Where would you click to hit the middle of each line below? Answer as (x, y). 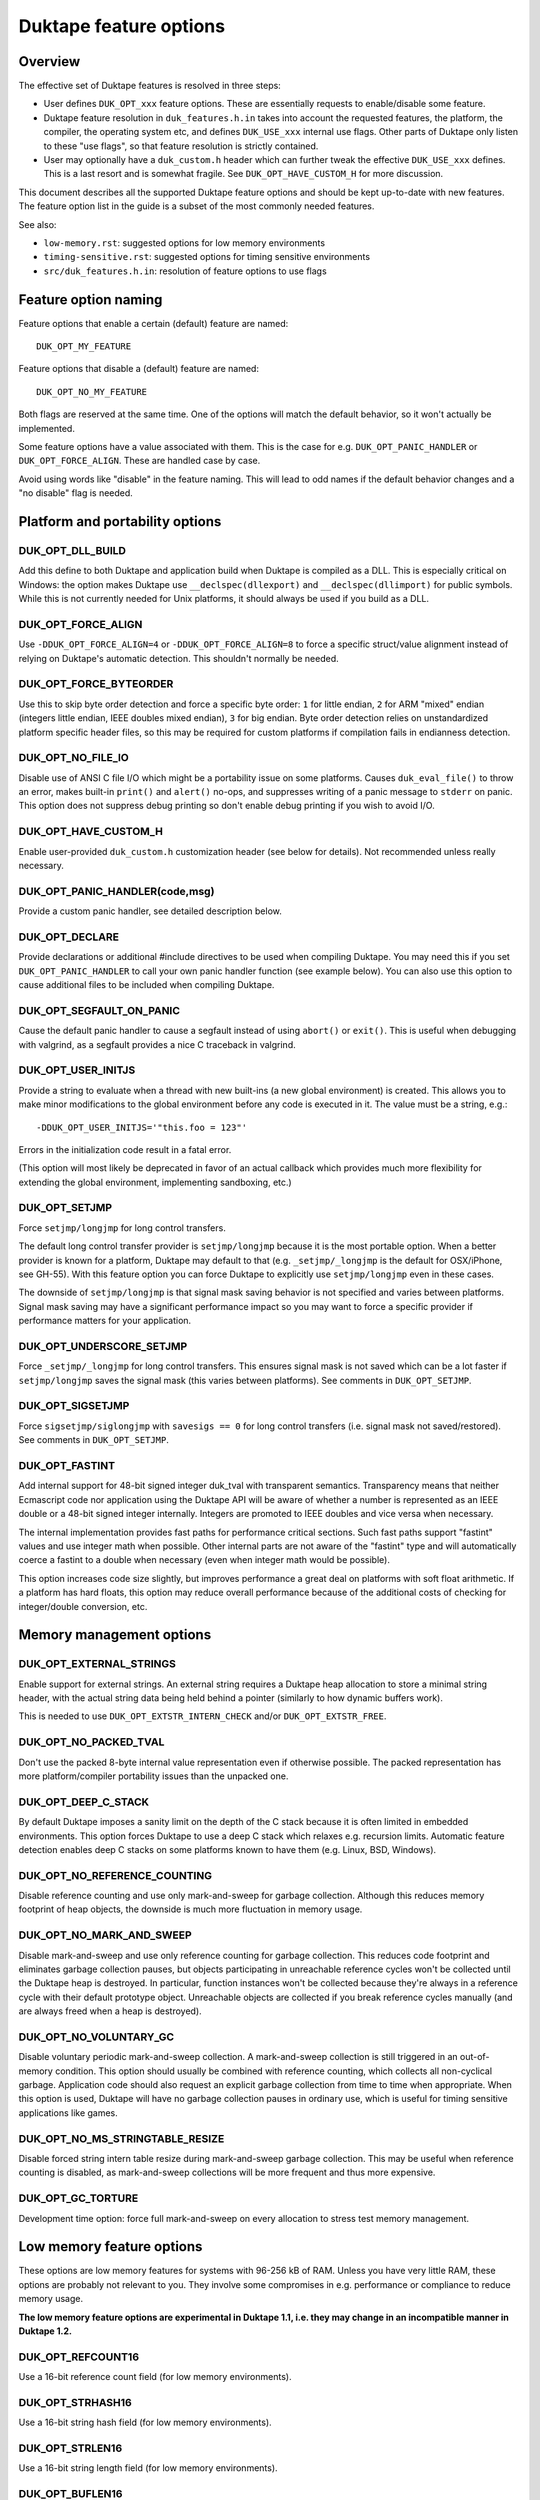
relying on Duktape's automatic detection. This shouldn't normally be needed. (178, 658)
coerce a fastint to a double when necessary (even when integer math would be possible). (204, 1560)
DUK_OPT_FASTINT (66, 1466)
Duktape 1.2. (45, 2331)
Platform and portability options (120, 521)
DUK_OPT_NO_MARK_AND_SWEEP (105, 1935)
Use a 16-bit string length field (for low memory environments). (148, 2468)
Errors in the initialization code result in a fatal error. (125, 1149)
